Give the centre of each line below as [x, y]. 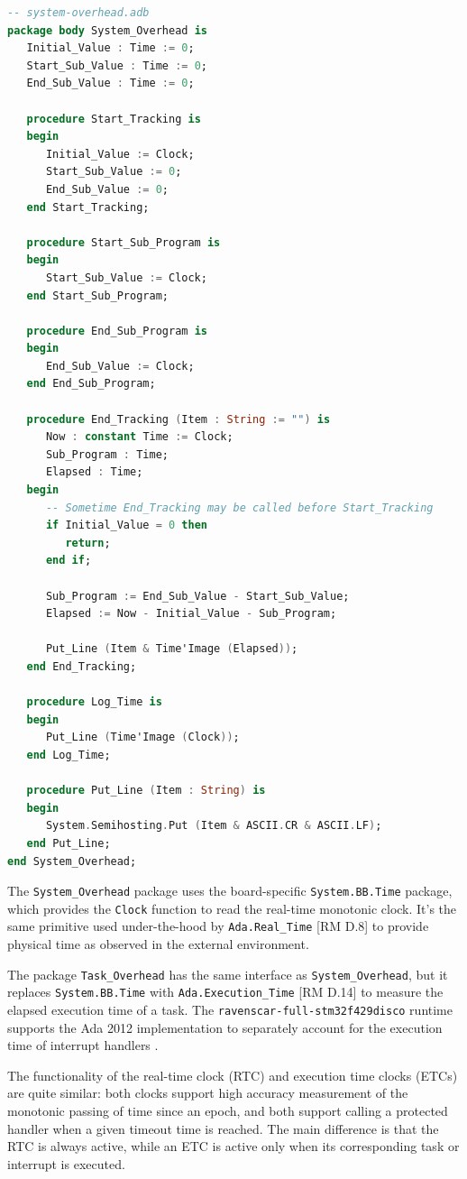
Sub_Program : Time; [107, 454]
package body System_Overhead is [107, 30]
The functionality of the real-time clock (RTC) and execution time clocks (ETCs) [233, 1075]
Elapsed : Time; [94, 472]
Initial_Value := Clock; [120, 154]
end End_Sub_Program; [91, 384]
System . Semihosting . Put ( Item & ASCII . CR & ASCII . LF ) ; [214, 826]
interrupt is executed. [66, 1163]
